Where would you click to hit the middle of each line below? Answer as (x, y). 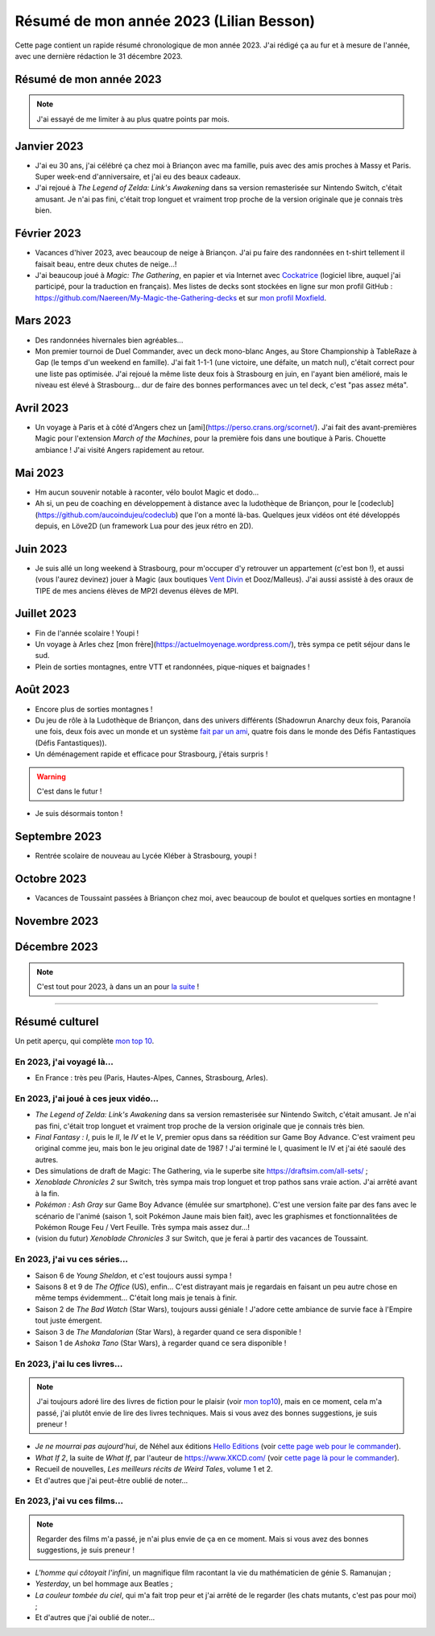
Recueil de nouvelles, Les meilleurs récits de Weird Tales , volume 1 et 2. (154, 1469)
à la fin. (47, 1193)
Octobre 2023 (51, 879)
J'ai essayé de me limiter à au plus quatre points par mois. (133, 119)
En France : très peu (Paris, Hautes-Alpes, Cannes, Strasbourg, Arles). (152, 1077)
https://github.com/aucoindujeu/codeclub (107, 515)
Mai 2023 (39, 472)
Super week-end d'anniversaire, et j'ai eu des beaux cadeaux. (138, 176)
